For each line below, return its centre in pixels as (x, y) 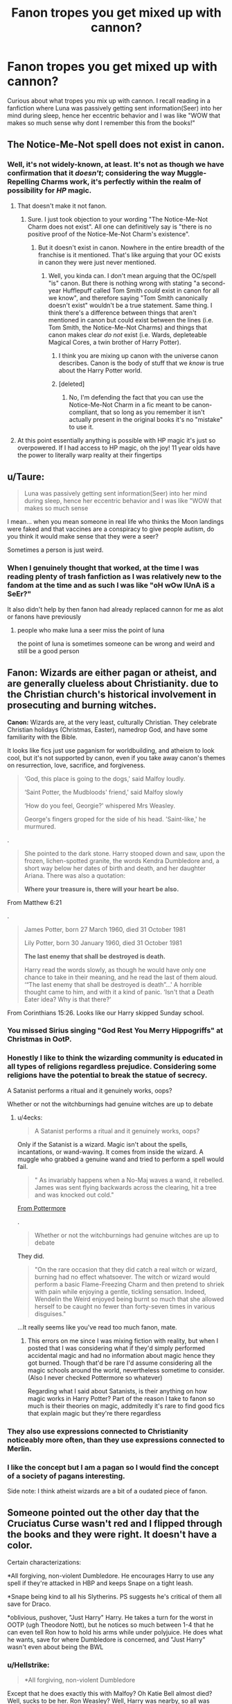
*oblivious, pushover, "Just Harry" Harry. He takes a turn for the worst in (110, 1617)
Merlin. (20, 1448)
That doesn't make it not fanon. (62, 206)
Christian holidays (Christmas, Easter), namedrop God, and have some (108, 729)
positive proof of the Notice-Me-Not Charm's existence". (109, 234)
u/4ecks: (30, 1117)
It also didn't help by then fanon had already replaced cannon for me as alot (115, 609)
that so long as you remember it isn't (152, 412)
